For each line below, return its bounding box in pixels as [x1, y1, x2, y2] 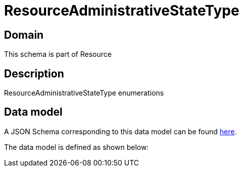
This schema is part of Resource [4, 50, 112, 59]
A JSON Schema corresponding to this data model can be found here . [4, 127, 237, 136]
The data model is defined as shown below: [4, 142, 149, 151]
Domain [4, 28, 44, 41]
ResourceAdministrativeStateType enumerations [4, 89, 164, 98]
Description [4, 67, 64, 80]
